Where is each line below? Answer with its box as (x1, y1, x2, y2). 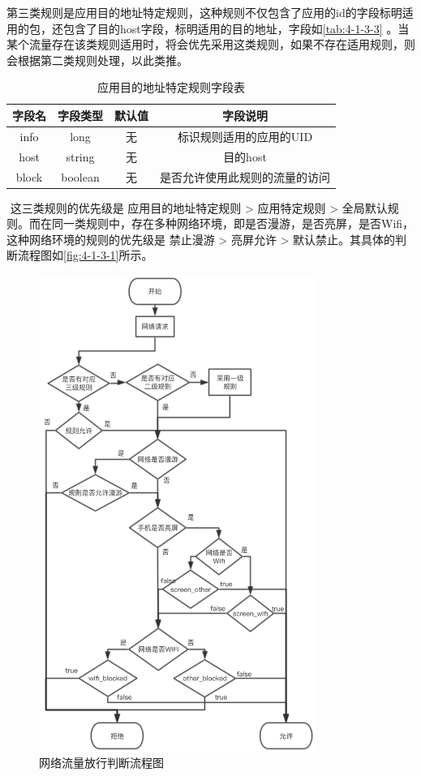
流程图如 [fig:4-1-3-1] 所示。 (17, 247, 153, 264)
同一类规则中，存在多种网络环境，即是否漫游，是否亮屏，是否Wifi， (51, 215, 415, 232)
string (66, 148, 95, 165)
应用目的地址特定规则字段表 (97, 79, 245, 96)
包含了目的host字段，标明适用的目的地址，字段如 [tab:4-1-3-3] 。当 (62, 19, 410, 36)
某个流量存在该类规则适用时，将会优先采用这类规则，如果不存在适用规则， (6, 36, 404, 53)
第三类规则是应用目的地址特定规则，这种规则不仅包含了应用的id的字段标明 (6, 4, 402, 20)
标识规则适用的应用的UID (177, 127, 313, 144)
